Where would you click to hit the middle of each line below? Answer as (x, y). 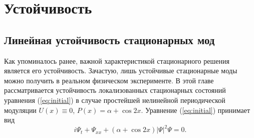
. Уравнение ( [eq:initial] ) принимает (196, 110)
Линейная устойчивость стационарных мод (109, 39)
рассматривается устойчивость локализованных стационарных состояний (115, 90)
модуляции (20, 110)
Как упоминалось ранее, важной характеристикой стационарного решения (117, 60)
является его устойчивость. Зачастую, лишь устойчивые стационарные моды (121, 71)
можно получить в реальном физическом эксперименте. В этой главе (109, 80)
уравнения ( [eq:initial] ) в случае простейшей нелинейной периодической (115, 100)
